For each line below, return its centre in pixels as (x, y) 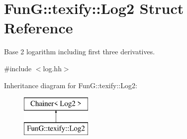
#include (18, 68)
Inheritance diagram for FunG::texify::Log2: (71, 85)
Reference (39, 28)
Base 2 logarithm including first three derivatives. (80, 52)
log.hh (52, 68)
